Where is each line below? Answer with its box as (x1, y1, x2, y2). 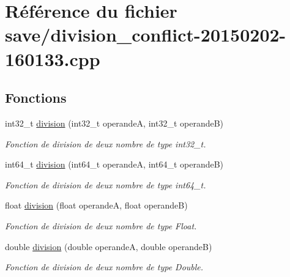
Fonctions (5, 88, 67, 107)
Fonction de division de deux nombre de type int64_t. (5, 178, 206, 191)
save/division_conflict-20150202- (5, 22, 286, 47)
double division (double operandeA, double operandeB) (5, 240, 212, 253)
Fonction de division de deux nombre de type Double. (5, 260, 204, 273)
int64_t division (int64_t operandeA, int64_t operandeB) (5, 158, 224, 171)
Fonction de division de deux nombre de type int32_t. (5, 137, 206, 150)
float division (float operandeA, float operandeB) (5, 199, 188, 212)
